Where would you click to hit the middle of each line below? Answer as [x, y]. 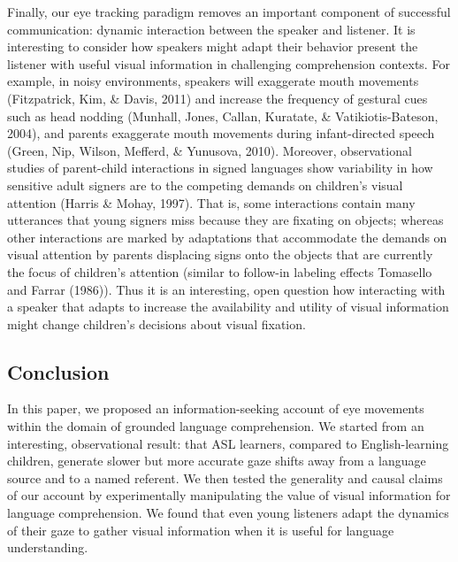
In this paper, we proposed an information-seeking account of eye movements [216, 408]
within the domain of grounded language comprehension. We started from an [216, 426]
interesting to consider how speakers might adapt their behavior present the [213, 46]
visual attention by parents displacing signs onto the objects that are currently [220, 254]
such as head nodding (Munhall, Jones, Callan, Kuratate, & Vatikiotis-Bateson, [223, 115]
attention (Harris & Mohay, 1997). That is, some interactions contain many [211, 202]
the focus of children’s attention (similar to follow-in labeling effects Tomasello [220, 271]
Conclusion [58, 371]
